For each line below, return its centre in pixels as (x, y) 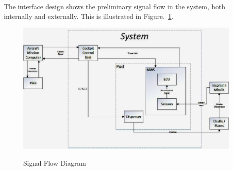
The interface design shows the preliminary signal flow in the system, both (115, 6)
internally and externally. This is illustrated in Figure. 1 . (89, 16)
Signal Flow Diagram (55, 163)
